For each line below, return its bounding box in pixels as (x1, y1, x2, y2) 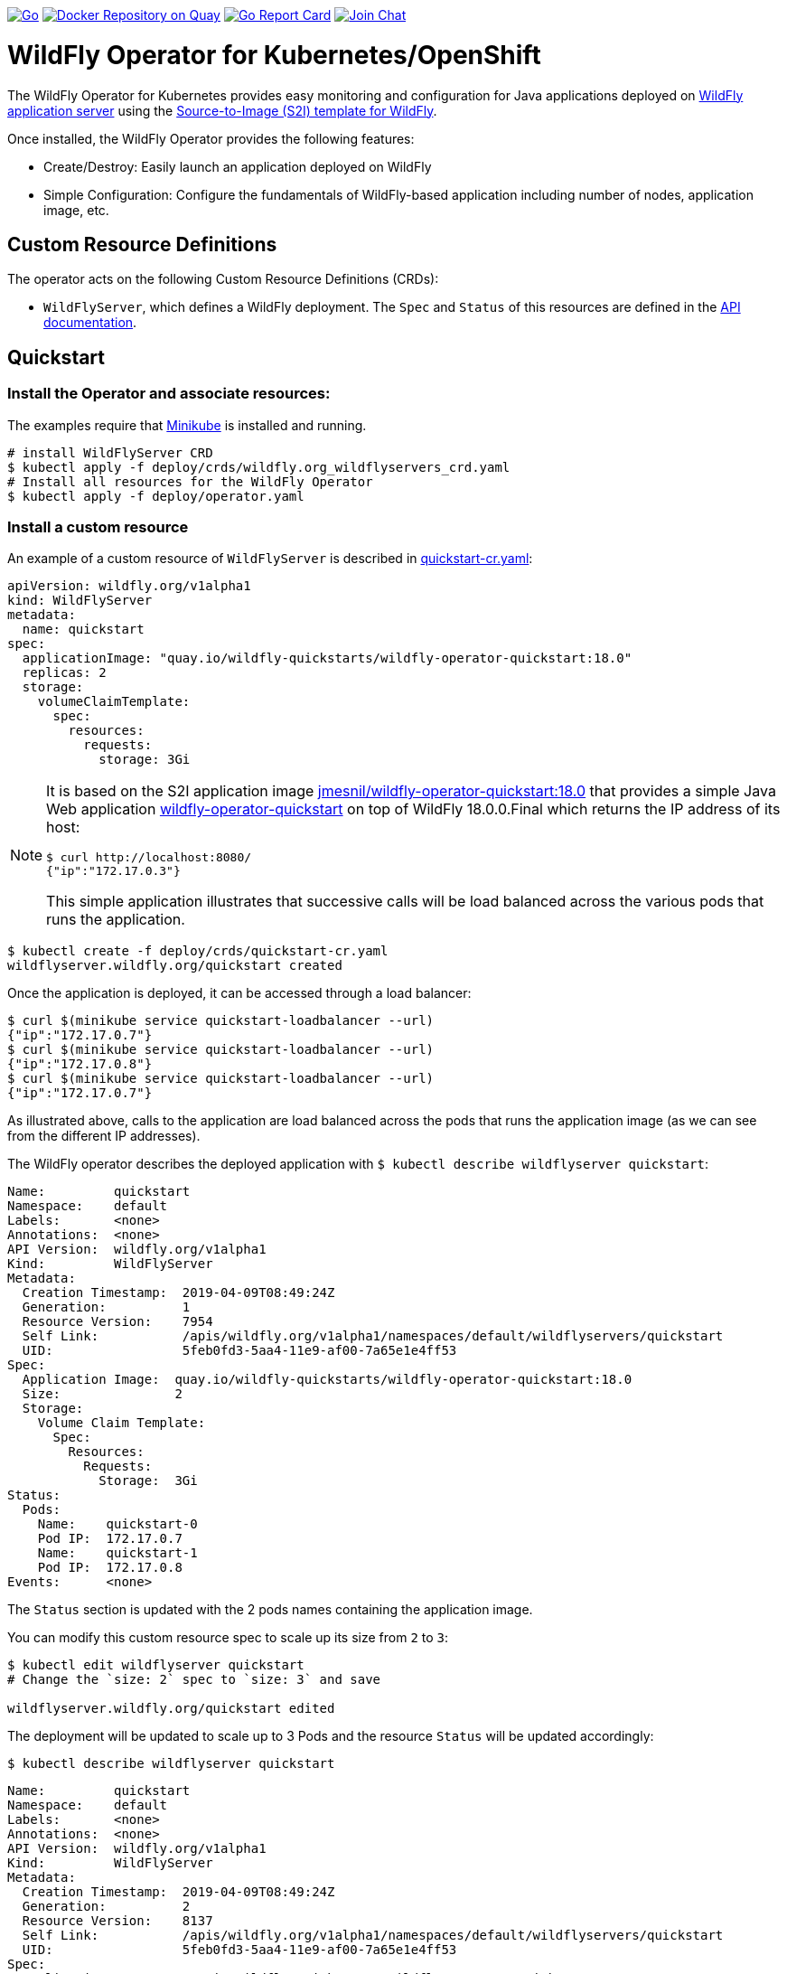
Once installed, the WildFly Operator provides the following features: (7, 130, 415, 146)
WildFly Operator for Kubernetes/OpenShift (7, 39, 541, 70)
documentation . (43, 315, 137, 331)
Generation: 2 (22, 1899, 191, 1914)
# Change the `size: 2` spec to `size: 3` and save (7, 1672, 381, 1687)
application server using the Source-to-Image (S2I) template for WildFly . (7, 102, 437, 118)
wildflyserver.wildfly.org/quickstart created (7, 958, 342, 973)
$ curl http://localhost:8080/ (46, 851, 252, 865)
